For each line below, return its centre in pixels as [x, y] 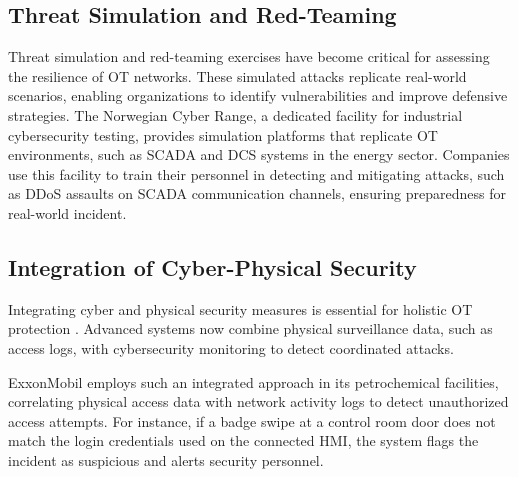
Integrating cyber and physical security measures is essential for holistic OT [240, 308]
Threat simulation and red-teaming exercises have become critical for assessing [249, 56]
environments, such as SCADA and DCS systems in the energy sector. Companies [259, 154]
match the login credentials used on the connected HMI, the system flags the [243, 440]
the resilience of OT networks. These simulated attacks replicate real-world [237, 75]
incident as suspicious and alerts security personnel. [166, 459]
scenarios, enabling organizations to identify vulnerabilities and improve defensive [258, 95]
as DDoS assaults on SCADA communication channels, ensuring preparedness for [257, 193]
